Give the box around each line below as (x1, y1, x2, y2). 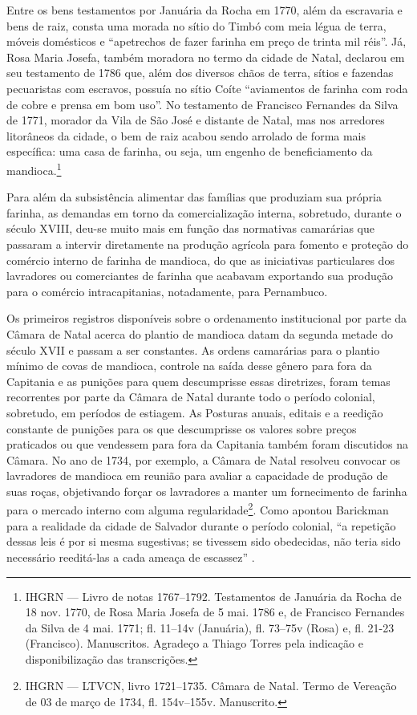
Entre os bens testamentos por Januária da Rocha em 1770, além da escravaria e (6, 2, 403, 18)
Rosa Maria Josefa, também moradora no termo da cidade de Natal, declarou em (6, 48, 405, 65)
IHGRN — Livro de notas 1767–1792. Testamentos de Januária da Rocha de (25, 587, 402, 604)
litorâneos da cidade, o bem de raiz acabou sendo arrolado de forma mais (6, 127, 366, 144)
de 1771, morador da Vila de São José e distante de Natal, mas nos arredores (6, 112, 385, 128)
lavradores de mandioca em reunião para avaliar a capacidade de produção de (6, 467, 388, 484)
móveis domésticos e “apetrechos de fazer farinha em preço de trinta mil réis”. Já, (6, 33, 407, 50)
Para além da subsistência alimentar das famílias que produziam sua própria (6, 189, 382, 205)
